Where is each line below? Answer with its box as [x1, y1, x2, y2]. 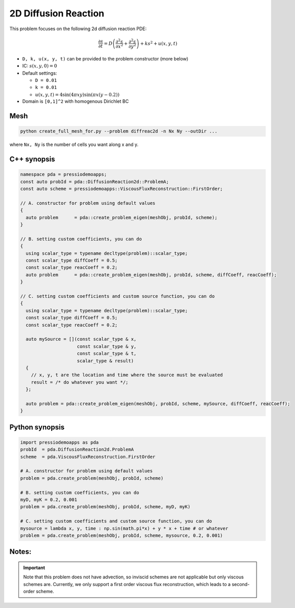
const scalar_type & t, [77, 351, 137, 357]
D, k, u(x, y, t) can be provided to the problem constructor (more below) [22, 55, 188, 61]
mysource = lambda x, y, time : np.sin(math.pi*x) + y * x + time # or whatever [20, 525, 228, 531]
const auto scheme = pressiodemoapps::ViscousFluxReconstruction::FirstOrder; [20, 186, 223, 192]
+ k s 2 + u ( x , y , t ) [140, 40, 178, 46]
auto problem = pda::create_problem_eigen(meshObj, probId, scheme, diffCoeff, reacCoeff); [26, 272, 277, 277]
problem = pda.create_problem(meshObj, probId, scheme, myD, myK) [20, 504, 191, 510]
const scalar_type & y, [77, 343, 137, 349]
